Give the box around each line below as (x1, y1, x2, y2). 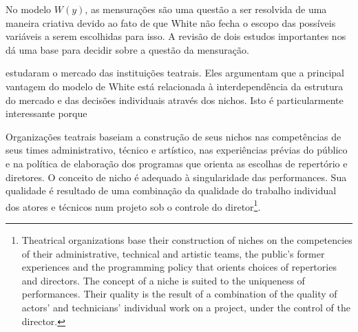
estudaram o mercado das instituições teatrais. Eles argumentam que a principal (6, 65, 344, 80)
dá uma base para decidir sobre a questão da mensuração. (6, 42, 249, 56)
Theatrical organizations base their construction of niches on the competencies (21, 232, 352, 247)
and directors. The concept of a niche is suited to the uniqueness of (21, 273, 305, 287)
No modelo (6, 2, 52, 16)
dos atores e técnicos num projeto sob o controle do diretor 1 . (6, 197, 261, 214)
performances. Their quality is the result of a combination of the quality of (21, 287, 337, 301)
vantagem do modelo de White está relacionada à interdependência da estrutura (6, 79, 344, 93)
